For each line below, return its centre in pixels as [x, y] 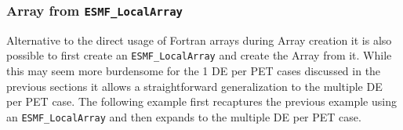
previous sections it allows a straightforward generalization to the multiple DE [194, 86]
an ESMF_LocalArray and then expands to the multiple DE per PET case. [184, 116]
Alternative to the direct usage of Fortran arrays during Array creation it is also [199, 40]
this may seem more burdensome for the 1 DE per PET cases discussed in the [194, 71]
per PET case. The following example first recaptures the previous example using [201, 101]
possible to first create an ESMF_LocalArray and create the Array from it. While [199, 55]
